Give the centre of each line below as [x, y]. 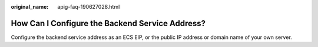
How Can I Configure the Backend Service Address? [108, 23]
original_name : [30, 7]
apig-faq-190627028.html [89, 7]
